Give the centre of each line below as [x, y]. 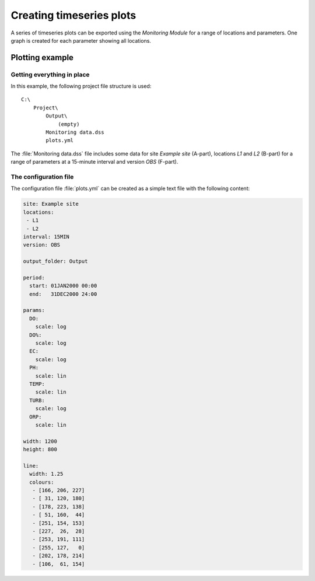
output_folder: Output [55, 261]
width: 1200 [40, 441]
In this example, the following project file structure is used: [81, 86]
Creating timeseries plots [73, 15]
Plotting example [42, 58]
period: [34, 277]
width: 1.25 [46, 474]
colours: [42, 482]
